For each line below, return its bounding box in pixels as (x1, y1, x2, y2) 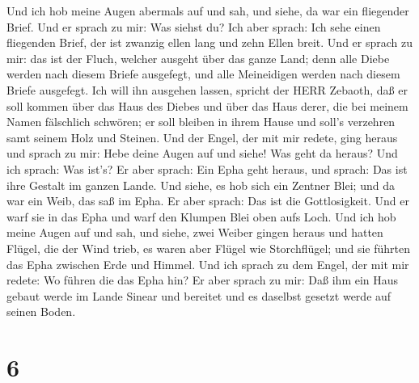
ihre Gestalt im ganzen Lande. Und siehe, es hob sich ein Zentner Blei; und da (6, 176, 395, 193)
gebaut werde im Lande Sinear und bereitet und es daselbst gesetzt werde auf (6, 287, 391, 304)
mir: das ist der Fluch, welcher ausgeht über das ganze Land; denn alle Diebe (6, 49, 390, 66)
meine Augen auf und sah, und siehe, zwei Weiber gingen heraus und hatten (6, 224, 383, 241)
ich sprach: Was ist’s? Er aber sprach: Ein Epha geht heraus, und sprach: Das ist (6, 160, 408, 177)
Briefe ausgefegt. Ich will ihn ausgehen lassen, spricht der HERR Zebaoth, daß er (6, 81, 408, 98)
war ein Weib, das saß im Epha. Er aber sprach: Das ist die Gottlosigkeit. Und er (6, 192, 409, 209)
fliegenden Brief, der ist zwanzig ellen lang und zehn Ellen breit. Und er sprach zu (6, 34, 413, 51)
